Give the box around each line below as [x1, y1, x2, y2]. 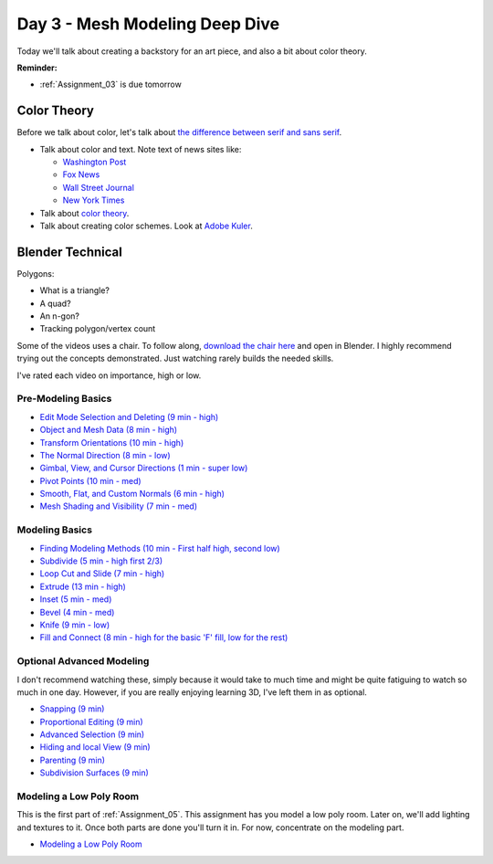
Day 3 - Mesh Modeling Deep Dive [16, 14, 280, 34]
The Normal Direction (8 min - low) [39, 449, 171, 460]
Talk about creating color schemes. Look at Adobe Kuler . [39, 220, 253, 231]
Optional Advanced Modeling [16, 655, 150, 668]
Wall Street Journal [62, 182, 134, 193]
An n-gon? [39, 311, 79, 321]
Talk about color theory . [39, 207, 130, 218]
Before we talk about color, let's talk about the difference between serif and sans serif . [16, 127, 342, 138]
